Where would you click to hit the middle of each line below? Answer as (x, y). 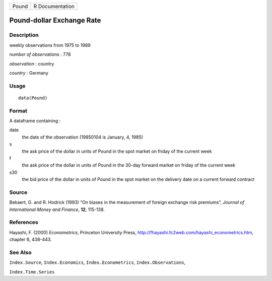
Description (24, 35)
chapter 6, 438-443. (30, 240)
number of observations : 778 (40, 54)
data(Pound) (33, 98)
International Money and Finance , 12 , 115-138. (57, 209)
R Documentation (54, 6)
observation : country (32, 63)
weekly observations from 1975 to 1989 (50, 45)
